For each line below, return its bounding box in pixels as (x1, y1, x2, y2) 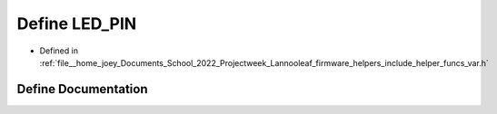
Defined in (39, 45, 79, 56)
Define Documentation (16, 81, 148, 97)
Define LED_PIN (16, 14, 137, 33)
